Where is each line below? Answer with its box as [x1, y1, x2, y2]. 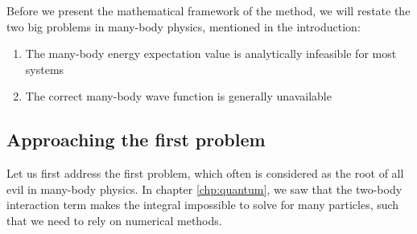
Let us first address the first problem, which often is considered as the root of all [6, 165, 404, 182]
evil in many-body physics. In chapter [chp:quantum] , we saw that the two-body [6, 180, 403, 197]
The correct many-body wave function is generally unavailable [25, 88, 332, 105]
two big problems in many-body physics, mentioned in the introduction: [6, 18, 361, 35]
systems [25, 60, 64, 77]
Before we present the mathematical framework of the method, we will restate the [6, 2, 411, 18]
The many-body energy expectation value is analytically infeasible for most [25, 45, 397, 62]
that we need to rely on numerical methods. [6, 211, 222, 228]
